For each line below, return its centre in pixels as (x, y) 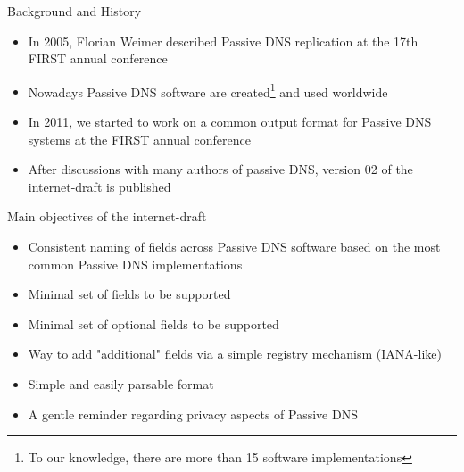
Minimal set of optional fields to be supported (153, 323)
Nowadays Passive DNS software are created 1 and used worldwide (208, 90)
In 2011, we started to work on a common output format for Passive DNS (230, 122)
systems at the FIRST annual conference (139, 139)
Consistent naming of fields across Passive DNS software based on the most (234, 246)
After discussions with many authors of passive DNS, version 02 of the (220, 169)
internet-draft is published (99, 186)
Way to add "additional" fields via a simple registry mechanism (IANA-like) (235, 354)
